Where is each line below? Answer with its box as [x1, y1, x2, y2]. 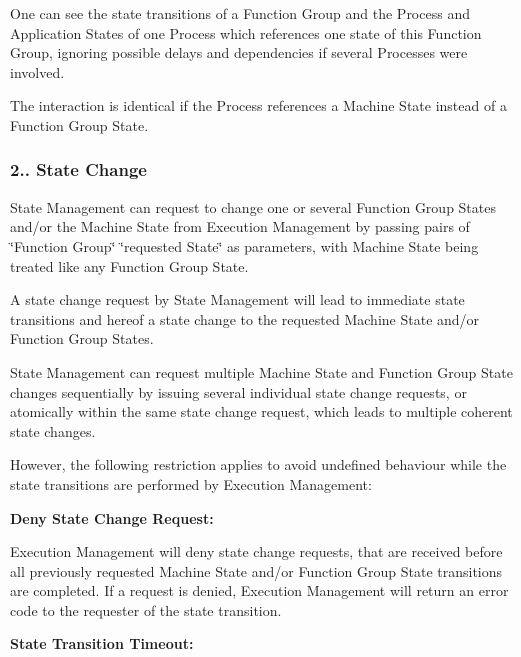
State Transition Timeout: [10, 633, 194, 654]
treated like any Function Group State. [10, 255, 249, 276]
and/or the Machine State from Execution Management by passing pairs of [10, 216, 470, 237]
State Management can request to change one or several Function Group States [10, 196, 496, 217]
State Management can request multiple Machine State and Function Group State [10, 361, 513, 382]
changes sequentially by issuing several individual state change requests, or [10, 381, 467, 402]
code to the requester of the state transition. [10, 599, 282, 620]
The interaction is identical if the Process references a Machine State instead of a [10, 95, 507, 116]
